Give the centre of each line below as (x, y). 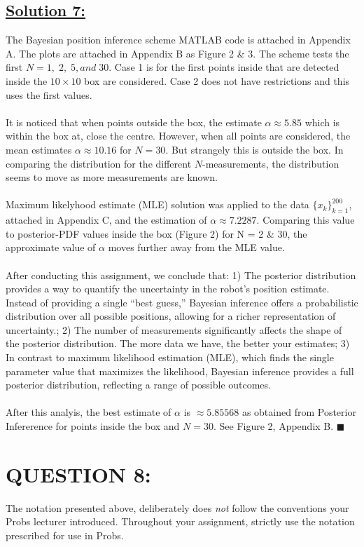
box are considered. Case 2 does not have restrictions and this (217, 80)
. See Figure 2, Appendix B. (273, 426)
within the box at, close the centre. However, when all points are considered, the (178, 136)
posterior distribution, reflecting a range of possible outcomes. (138, 385)
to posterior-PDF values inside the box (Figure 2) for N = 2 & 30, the (156, 233)
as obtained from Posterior (299, 412)
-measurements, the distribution (271, 163)
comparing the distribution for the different (99, 163)
